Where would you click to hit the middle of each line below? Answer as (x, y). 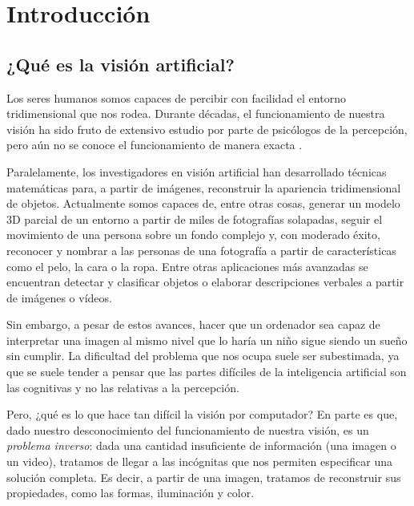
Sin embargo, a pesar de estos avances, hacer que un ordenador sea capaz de (193, 324)
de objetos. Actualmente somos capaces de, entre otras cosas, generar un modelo (203, 203)
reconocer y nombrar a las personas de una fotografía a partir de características (201, 250)
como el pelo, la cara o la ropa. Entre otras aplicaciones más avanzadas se (187, 266)
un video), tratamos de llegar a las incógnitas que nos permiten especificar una (199, 461)
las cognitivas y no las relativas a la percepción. (123, 387)
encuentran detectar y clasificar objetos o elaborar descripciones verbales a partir (205, 282)
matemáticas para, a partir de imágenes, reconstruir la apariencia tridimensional (204, 187)
